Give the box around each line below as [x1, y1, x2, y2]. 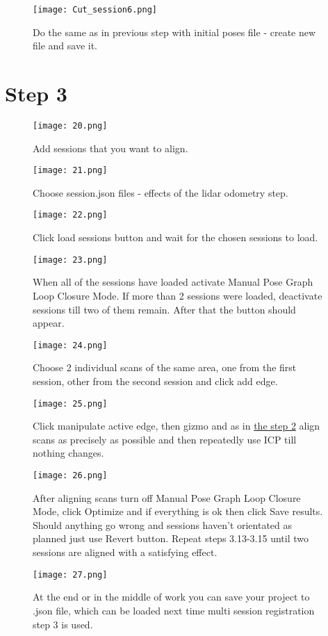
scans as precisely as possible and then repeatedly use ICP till [33, 432, 297, 446]
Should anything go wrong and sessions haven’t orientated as [33, 517, 293, 532]
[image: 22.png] [33, 210, 108, 220]
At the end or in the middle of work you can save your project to [33, 589, 310, 604]
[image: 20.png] [33, 120, 108, 131]
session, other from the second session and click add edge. [33, 374, 278, 388]
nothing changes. [33, 446, 104, 460]
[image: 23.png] [33, 254, 108, 265]
